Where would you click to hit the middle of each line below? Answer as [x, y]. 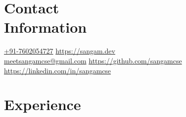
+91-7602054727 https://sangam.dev [60, 51]
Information [46, 27]
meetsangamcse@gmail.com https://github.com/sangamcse [93, 60]
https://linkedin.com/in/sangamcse [58, 70]
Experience [43, 104]
